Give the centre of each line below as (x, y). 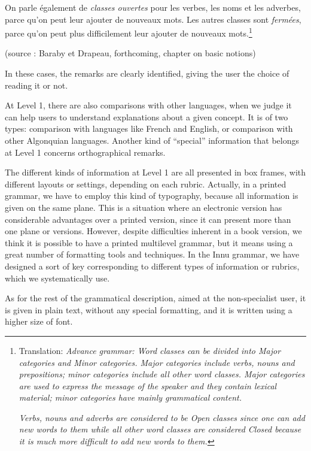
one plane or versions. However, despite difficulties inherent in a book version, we (153, 231)
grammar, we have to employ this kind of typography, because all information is (152, 196)
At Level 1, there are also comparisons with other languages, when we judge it (148, 105)
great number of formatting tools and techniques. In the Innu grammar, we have (152, 254)
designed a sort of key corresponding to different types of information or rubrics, (152, 266)
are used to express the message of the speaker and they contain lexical (148, 385)
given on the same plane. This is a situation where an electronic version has (144, 207)
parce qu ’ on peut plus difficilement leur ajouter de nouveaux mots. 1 (129, 32)
